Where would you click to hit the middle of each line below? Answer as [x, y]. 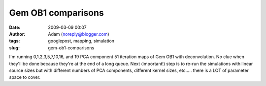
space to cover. [25, 77]
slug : [14, 48]
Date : [15, 27]
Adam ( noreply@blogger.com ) [79, 34]
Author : [17, 34]
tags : [15, 41]
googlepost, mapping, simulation [81, 41]
